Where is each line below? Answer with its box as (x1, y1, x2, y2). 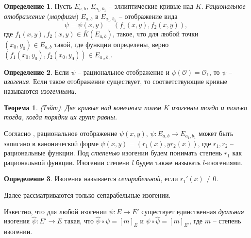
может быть (199, 128, 234, 138)
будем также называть (136, 157, 201, 167)
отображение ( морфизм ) (4, 11, 79, 21)
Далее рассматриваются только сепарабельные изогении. (4, 189, 171, 200)
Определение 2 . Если (4, 67, 69, 77)
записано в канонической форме (4, 138, 99, 148)
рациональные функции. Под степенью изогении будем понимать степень (4, 148, 222, 158)
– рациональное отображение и (78, 67, 169, 77)
